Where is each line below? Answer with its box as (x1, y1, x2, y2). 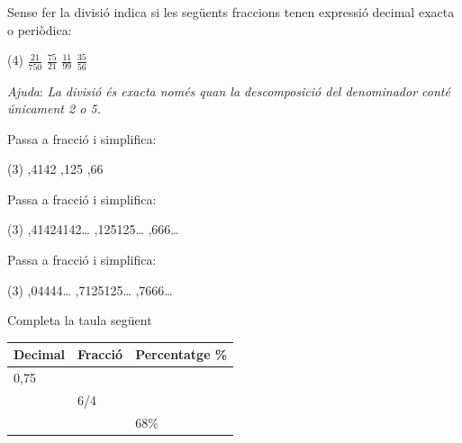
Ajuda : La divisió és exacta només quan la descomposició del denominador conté (7, 81, 450, 100)
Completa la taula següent (7, 311, 152, 330)
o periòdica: (7, 20, 72, 39)
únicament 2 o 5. (7, 99, 101, 118)
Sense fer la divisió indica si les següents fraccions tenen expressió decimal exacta (7, 3, 455, 21)
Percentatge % (135, 345, 228, 364)
